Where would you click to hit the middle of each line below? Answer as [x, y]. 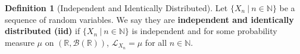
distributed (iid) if [43, 31]
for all [156, 42]
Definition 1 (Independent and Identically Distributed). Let [116, 8]
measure [20, 42]
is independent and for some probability [204, 31]
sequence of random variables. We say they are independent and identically [149, 19]
